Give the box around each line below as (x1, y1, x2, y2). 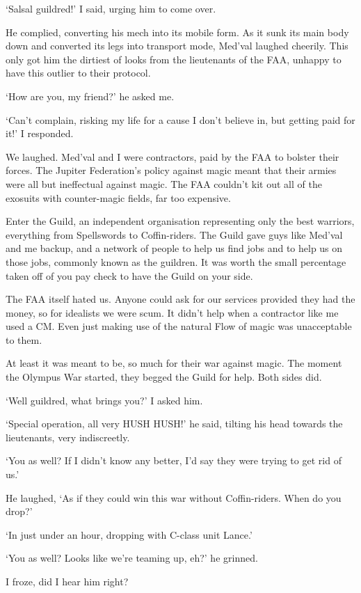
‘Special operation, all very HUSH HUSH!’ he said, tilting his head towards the (6, 416, 343, 431)
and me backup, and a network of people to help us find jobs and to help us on (6, 241, 343, 255)
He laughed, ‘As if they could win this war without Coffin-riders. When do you (6, 490, 342, 505)
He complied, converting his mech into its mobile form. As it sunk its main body (6, 24, 349, 39)
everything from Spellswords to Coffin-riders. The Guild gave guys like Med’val (6, 227, 343, 242)
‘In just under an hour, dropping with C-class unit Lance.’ (6, 527, 252, 541)
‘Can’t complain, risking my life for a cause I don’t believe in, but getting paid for (6, 112, 355, 127)
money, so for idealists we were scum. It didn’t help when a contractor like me (6, 305, 339, 319)
